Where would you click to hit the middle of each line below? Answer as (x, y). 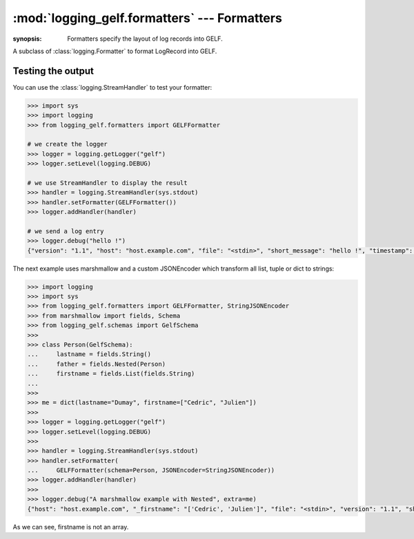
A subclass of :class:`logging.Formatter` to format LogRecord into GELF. (115, 51)
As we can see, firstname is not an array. (71, 527)
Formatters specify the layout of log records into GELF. (145, 39)
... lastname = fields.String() (89, 354)
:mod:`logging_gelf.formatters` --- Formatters (147, 18)
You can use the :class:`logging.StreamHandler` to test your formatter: (112, 87)
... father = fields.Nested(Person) (96, 364)
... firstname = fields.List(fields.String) (111, 374)
